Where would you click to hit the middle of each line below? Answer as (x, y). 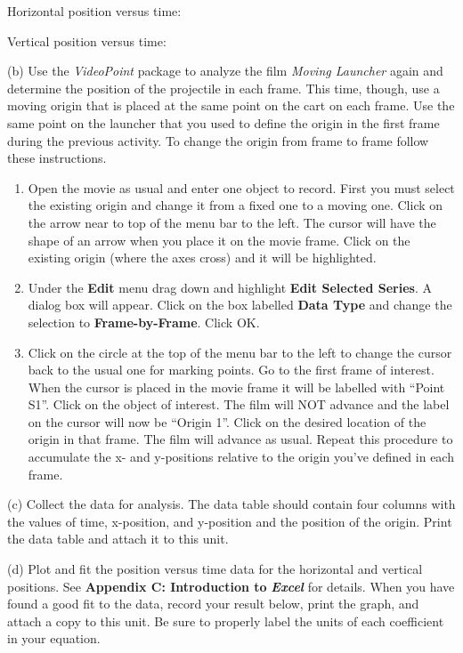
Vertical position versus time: (87, 40)
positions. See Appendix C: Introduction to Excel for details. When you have (231, 586)
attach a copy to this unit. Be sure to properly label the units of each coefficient (226, 621)
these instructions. (57, 158)
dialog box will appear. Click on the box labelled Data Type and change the (240, 305)
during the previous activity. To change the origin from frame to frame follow (218, 140)
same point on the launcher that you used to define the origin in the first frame (223, 122)
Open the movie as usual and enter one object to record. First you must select (241, 187)
